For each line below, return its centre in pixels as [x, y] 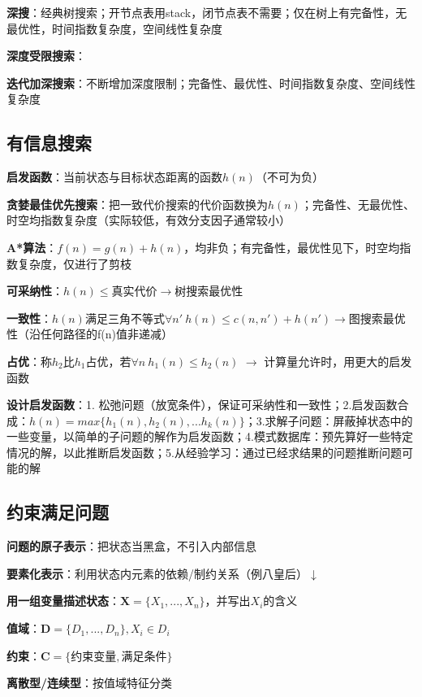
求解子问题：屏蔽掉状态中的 [339, 420]
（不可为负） [289, 177]
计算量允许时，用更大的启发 [338, 361]
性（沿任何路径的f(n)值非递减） [90, 334]
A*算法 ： [32, 247]
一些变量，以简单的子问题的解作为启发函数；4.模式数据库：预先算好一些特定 [210, 436]
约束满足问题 [58, 512]
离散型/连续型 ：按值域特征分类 [90, 683]
